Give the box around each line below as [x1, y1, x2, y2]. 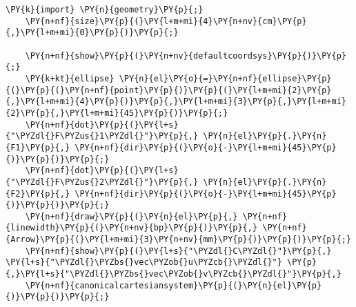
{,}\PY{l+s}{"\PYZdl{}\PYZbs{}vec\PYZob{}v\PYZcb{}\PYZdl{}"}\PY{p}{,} [6, 269, 342, 279]
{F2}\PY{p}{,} [6, 188, 70, 199]
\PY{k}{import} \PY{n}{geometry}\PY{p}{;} [6, 5, 204, 14]
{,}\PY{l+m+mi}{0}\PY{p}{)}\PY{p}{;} [6, 28, 179, 38]
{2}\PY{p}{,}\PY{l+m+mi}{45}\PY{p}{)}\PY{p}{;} [6, 108, 228, 118]
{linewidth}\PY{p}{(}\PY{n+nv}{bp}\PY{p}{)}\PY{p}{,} [6, 223, 258, 233]
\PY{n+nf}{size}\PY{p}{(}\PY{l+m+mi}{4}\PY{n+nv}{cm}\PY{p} [25, 16, 307, 26]
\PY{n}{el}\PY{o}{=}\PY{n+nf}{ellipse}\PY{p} [119, 73, 332, 83]
